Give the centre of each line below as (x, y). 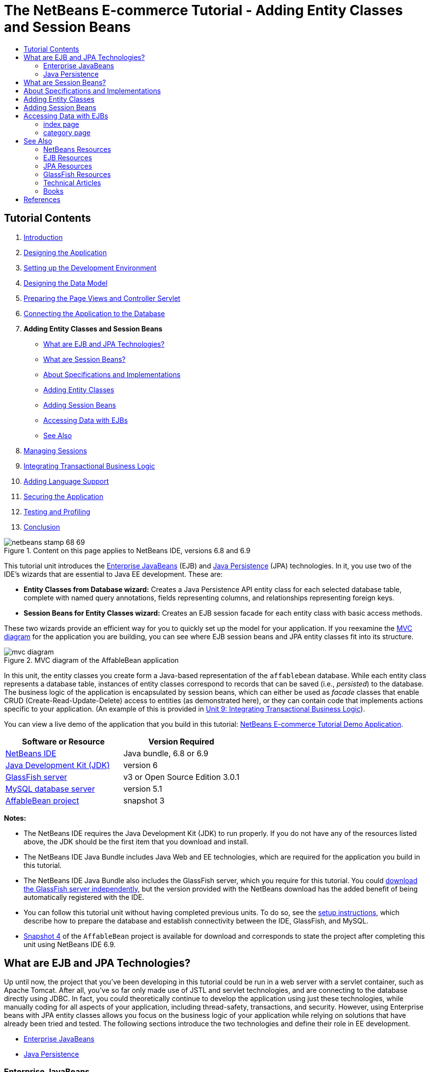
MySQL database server (50, 789)
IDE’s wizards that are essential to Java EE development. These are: (114, 574)
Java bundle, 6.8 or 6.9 (166, 753)
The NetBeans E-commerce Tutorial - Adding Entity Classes (203, 10)
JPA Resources (68, 166)
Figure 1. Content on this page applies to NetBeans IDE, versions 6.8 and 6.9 (127, 550)
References (42, 199)
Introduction (43, 237)
